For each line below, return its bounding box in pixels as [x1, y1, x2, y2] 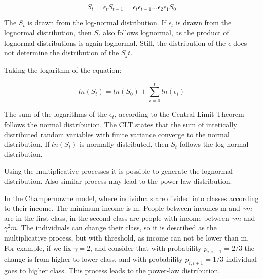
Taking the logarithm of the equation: [4, 64, 122, 75]
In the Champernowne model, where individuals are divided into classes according [4, 192, 259, 203]
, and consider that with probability [90, 242, 202, 253]
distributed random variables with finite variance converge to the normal [4, 129, 230, 139]
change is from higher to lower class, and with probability [4, 254, 183, 264]
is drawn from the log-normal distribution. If [27, 17, 166, 28]
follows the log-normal [179, 139, 249, 149]
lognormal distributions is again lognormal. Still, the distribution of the [4, 37, 226, 48]
